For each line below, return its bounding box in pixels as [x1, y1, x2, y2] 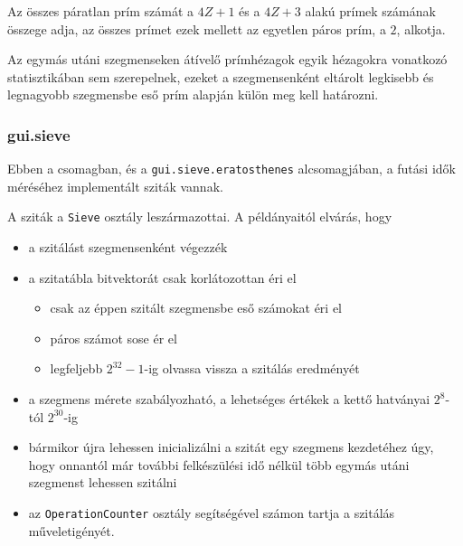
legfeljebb [50, 359, 103, 378]
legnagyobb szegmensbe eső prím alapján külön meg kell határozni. [7, 85, 379, 104]
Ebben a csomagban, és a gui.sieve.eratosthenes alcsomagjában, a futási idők [7, 159, 456, 178]
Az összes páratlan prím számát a [7, 2, 194, 20]
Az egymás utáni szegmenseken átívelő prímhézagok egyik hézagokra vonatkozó [7, 50, 448, 69]
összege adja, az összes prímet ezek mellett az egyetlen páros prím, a [7, 19, 386, 38]
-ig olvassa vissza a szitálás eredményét [144, 359, 360, 378]
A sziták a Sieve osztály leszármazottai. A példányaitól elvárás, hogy [7, 207, 392, 226]
